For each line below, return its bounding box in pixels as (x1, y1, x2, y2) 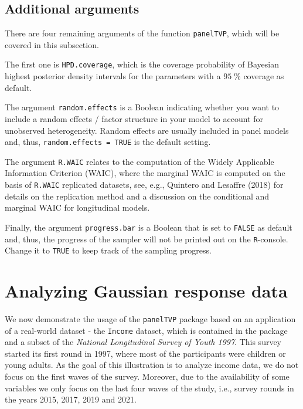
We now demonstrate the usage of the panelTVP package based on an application (5, 312, 296, 325)
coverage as (243, 70, 284, 82)
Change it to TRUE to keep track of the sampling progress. (5, 244, 212, 256)
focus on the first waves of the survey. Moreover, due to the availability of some (5, 370, 290, 383)
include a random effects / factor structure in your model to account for (5, 112, 263, 124)
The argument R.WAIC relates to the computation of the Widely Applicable (5, 155, 274, 167)
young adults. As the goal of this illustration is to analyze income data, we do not (5, 359, 299, 371)
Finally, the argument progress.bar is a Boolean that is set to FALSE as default (5, 221, 292, 233)
